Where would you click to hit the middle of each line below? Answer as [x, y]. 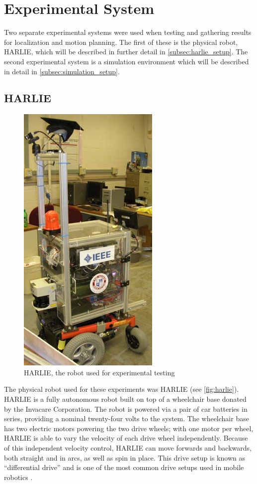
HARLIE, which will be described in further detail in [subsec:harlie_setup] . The [126, 52]
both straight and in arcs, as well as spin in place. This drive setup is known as [125, 457]
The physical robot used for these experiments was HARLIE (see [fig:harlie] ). [122, 389]
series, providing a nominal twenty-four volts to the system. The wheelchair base [127, 418]
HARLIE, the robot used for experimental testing [99, 372]
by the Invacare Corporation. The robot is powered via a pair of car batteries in [126, 408]
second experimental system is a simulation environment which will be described [127, 61]
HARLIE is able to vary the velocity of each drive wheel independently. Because [126, 438]
